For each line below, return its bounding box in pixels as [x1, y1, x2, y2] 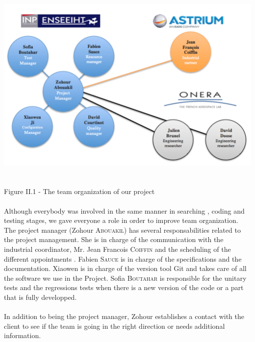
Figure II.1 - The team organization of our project [4, 186, 155, 196]
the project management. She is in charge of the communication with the [4, 234, 224, 244]
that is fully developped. [4, 292, 77, 302]
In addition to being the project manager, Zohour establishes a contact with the [4, 311, 244, 321]
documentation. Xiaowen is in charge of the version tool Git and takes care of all [4, 263, 247, 273]
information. [4, 330, 41, 341]
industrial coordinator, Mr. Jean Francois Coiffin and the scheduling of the [4, 244, 231, 254]
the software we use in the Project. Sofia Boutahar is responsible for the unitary [4, 272, 247, 283]
